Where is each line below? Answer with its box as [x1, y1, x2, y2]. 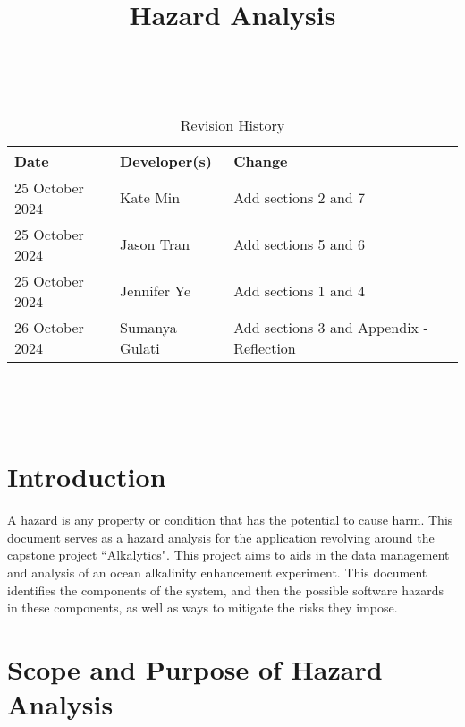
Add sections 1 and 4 [233, 280, 366, 302]
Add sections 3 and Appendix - [233, 316, 428, 338]
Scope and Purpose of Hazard [7, 651, 383, 688]
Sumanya [120, 316, 177, 338]
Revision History [180, 114, 285, 135]
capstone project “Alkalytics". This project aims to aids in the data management [7, 545, 450, 564]
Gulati [120, 337, 160, 358]
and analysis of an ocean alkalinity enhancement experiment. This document [7, 563, 427, 582]
